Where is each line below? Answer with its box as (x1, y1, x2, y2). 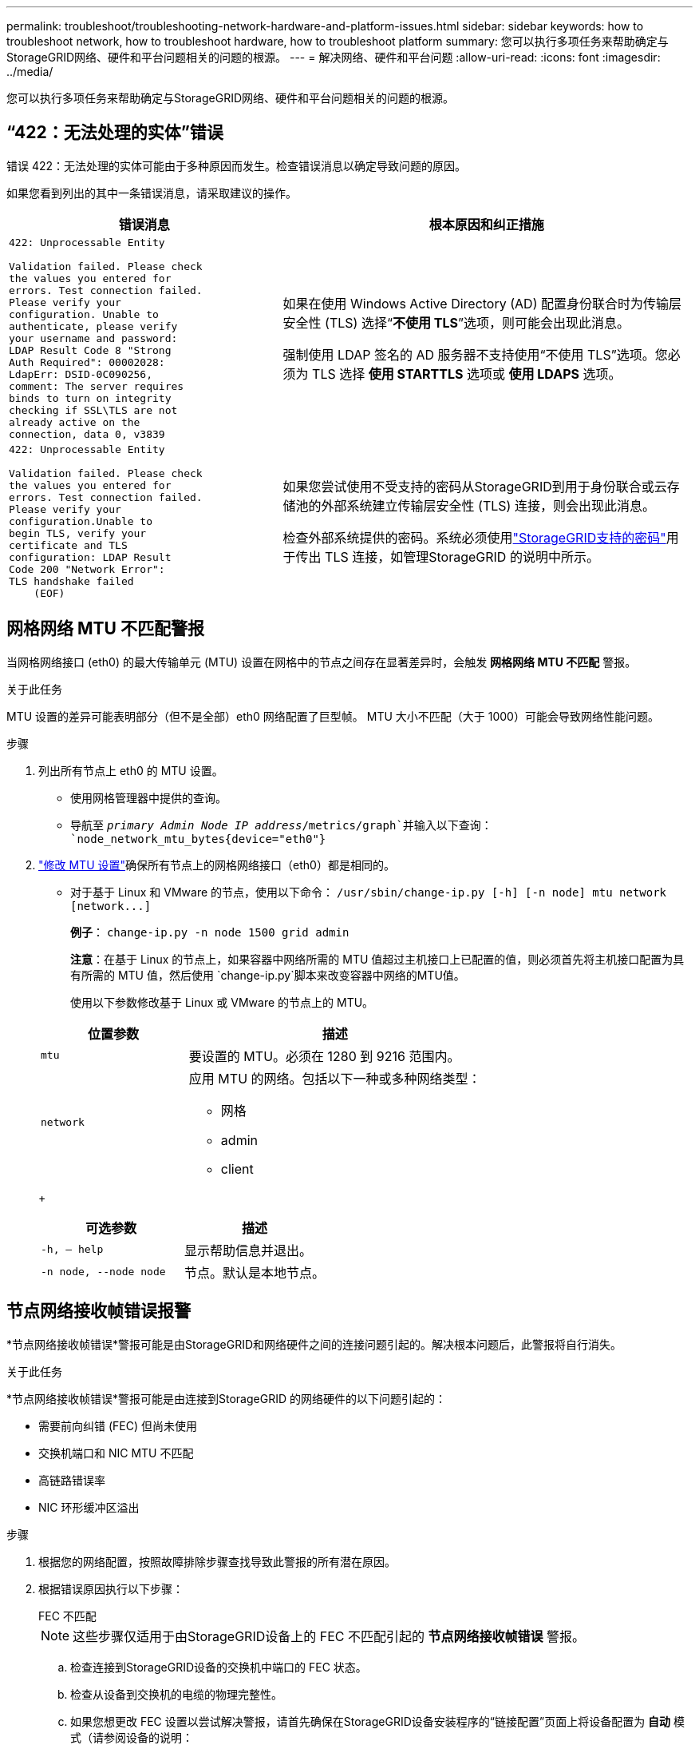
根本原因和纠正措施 (428, 216, 544, 233)
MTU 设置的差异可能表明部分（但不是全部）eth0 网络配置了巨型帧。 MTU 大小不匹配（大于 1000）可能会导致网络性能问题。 (6, 709, 659, 723)
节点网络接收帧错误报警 (6, 1301, 191, 1322)
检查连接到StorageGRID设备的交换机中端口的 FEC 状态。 (70, 1660, 367, 1674)
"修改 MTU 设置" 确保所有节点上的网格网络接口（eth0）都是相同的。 (38, 857, 395, 872)
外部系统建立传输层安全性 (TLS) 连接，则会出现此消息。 (321, 498, 655, 515)
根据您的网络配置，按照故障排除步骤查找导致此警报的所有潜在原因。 (38, 1554, 396, 1568)
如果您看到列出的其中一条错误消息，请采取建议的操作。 (6, 185, 297, 200)
